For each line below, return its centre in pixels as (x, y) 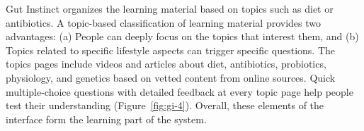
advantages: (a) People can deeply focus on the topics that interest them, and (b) (182, 36)
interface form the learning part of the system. (106, 119)
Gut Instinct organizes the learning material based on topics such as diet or (170, 8)
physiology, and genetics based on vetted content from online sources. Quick (171, 77)
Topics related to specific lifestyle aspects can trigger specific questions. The (171, 50)
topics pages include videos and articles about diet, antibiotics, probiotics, (166, 64)
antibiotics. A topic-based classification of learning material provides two (164, 22)
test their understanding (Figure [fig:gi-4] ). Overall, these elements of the (165, 105)
